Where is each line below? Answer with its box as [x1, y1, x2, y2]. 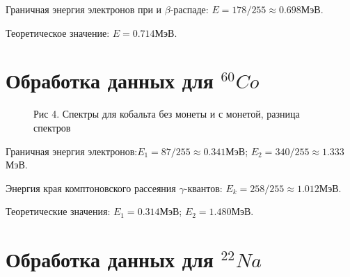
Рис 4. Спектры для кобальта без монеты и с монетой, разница [33, 106, 300, 121]
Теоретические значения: [6, 204, 111, 219]
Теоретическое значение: [6, 25, 110, 40]
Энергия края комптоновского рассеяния [6, 180, 176, 195]
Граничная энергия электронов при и [6, 2, 162, 16]
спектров [33, 120, 71, 134]
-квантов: [184, 180, 223, 195]
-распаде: [170, 2, 209, 16]
